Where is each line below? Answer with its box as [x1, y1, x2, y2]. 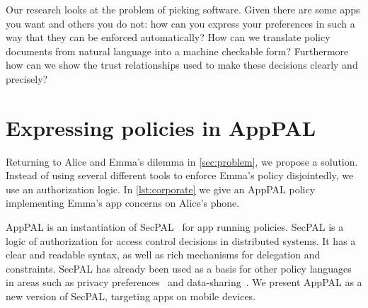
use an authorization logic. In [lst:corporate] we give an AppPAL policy [6, 181, 316, 196]
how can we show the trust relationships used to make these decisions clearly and [6, 57, 358, 72]
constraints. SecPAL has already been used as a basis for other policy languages [6, 261, 352, 275]
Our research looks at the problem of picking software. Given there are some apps [6, 2, 360, 16]
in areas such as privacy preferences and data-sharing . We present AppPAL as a [6, 275, 362, 290]
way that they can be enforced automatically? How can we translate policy [6, 30, 330, 45]
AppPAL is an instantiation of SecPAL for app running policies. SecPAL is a [6, 219, 344, 234]
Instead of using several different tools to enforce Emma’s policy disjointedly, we [6, 168, 354, 183]
